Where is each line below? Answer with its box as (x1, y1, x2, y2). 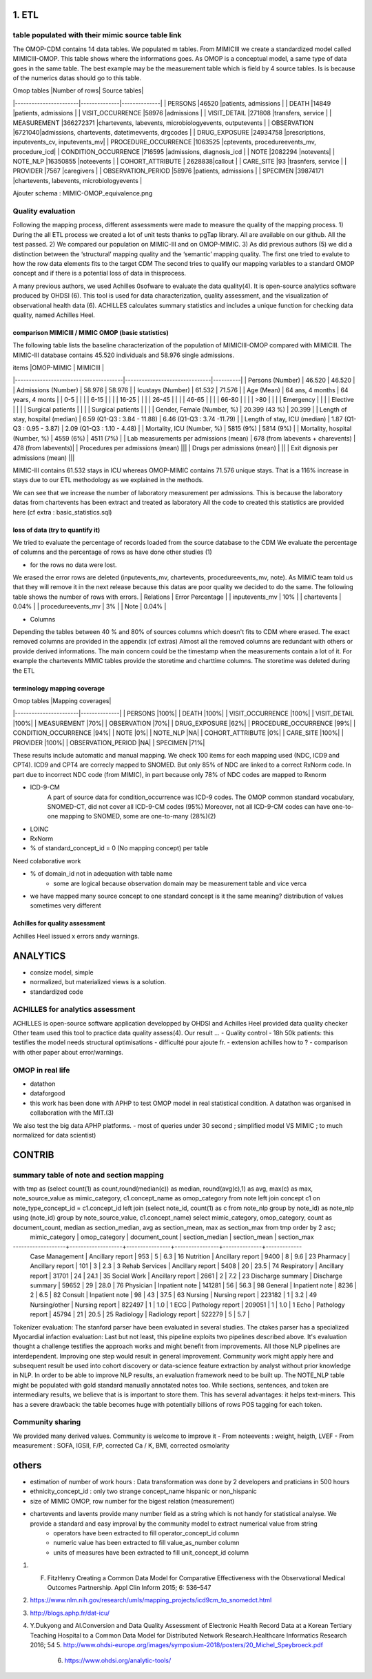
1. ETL (12, 9, 39, 21)
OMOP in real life (12, 1065, 70, 1075)
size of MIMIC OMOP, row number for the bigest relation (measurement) (30, 1497, 235, 1505)
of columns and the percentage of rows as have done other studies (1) (12, 548, 213, 556)
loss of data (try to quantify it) (12, 526, 101, 534)
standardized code (30, 988, 83, 996)
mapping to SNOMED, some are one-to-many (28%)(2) (59, 812, 216, 821)
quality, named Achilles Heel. (12, 311, 96, 319)
